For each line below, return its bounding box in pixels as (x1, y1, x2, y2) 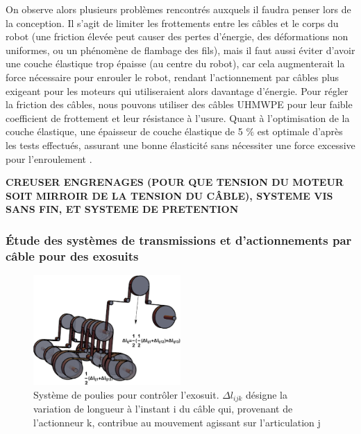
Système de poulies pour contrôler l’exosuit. (33, 387, 219, 401)
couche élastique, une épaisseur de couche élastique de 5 (6, 124, 243, 139)
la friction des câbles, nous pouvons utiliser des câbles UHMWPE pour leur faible (6, 97, 353, 112)
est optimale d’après (257, 124, 343, 139)
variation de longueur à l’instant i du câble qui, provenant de (33, 401, 293, 416)
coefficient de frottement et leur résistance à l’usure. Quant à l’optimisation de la (6, 110, 350, 125)
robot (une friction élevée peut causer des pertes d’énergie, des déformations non (6, 29, 349, 44)
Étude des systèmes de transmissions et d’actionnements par (6, 231, 352, 248)
